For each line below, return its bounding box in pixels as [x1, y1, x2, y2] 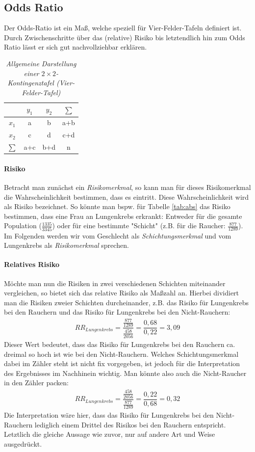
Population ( [4, 220, 42, 231]
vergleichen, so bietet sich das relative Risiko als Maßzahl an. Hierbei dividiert [4, 288, 239, 298]
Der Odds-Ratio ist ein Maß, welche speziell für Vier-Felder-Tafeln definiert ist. [4, 23, 242, 33]
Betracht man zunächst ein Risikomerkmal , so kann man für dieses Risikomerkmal [4, 182, 251, 192]
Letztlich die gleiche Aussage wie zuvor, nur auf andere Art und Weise [4, 429, 215, 439]
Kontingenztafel [7, 78, 54, 88]
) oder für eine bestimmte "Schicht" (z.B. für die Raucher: [52, 220, 226, 231]
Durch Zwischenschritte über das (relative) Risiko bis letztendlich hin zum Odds [4, 32, 245, 42]
